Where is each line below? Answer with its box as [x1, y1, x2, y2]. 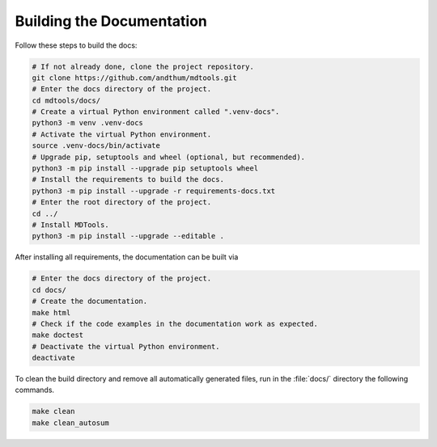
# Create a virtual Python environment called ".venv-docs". [32, 108, 280, 116]
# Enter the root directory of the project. [32, 198, 212, 207]
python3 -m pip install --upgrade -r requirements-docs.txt [32, 186, 276, 196]
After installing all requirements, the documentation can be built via [15, 252, 239, 262]
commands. [15, 385, 55, 395]
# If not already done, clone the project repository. [32, 61, 254, 71]
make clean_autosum [32, 418, 109, 428]
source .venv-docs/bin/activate [32, 141, 161, 150]
